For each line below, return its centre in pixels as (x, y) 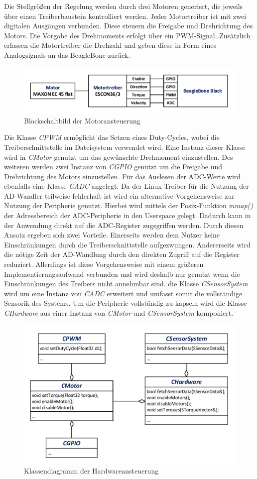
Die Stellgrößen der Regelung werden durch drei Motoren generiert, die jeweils (124, 6)
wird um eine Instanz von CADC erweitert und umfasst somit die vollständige (123, 293)
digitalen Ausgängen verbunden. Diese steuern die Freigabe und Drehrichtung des (128, 26)
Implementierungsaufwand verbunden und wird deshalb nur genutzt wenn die (122, 274)
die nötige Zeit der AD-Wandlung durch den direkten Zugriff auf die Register (122, 254)
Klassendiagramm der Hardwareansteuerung (91, 471)
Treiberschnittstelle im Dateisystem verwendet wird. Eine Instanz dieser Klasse (125, 147)
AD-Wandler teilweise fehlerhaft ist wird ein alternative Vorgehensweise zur (119, 195)
